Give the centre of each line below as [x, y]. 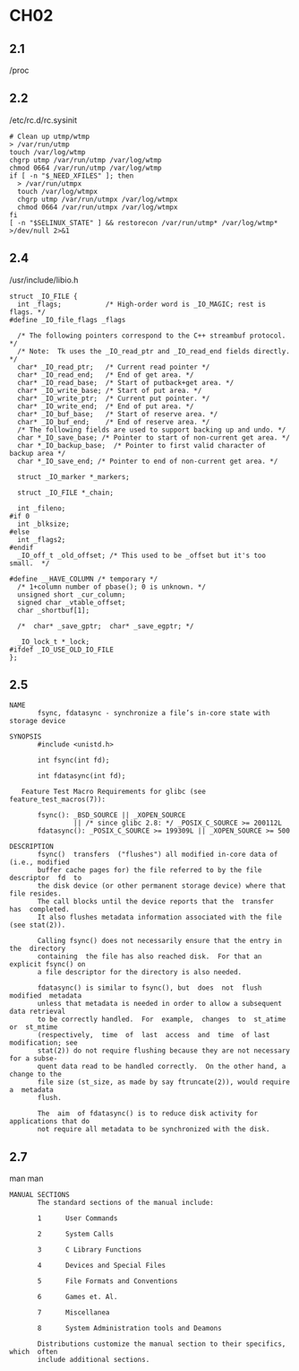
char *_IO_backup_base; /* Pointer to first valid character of [142, 445]
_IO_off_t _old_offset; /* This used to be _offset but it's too [142, 555]
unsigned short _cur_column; [72, 594]
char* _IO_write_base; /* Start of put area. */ [110, 390]
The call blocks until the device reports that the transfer [156, 902]
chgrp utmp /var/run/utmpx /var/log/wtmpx [98, 199]
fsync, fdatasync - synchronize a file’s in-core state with [154, 713]
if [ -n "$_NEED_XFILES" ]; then [72, 176]
